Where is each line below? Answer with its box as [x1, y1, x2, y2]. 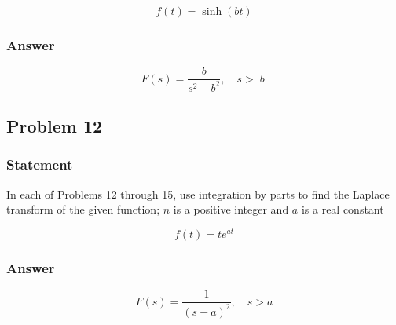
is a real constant [301, 201, 384, 217]
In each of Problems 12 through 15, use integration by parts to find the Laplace [6, 185, 390, 202]
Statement [6, 155, 73, 174]
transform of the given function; [6, 201, 160, 217]
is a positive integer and [173, 201, 289, 217]
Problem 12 [6, 114, 103, 138]
